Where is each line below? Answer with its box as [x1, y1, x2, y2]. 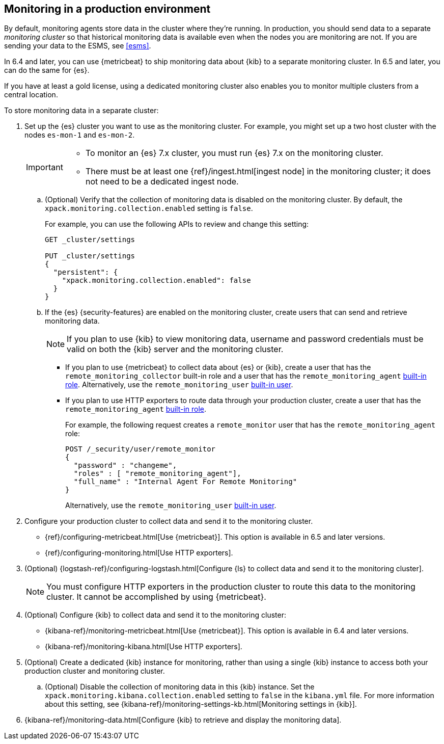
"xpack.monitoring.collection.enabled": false [62, 276, 251, 285]
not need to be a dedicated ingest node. [85, 176, 239, 187]
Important [26, 162, 63, 173]
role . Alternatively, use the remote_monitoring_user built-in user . [65, 380, 293, 389]
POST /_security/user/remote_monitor [65, 445, 216, 454]
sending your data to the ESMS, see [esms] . [4, 41, 151, 50]
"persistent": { [53, 268, 118, 277]
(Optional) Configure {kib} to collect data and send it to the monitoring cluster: [24, 610, 286, 620]
